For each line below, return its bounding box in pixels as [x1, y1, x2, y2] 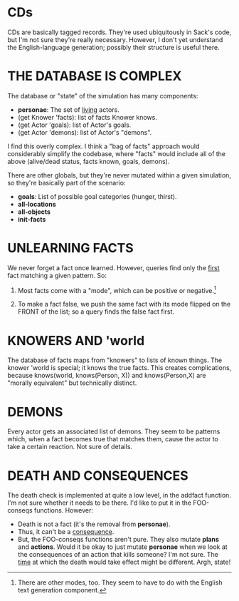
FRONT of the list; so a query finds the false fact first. [17, 307, 175, 316]
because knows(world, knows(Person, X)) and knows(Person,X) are [7, 371, 206, 380]
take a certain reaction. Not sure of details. [7, 443, 133, 451]
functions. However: [34, 506, 94, 515]
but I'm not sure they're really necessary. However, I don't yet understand [7, 35, 223, 43]
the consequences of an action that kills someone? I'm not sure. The [17, 550, 218, 559]
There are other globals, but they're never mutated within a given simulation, [7, 170, 231, 179]
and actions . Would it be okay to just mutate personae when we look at [17, 543, 228, 551]
